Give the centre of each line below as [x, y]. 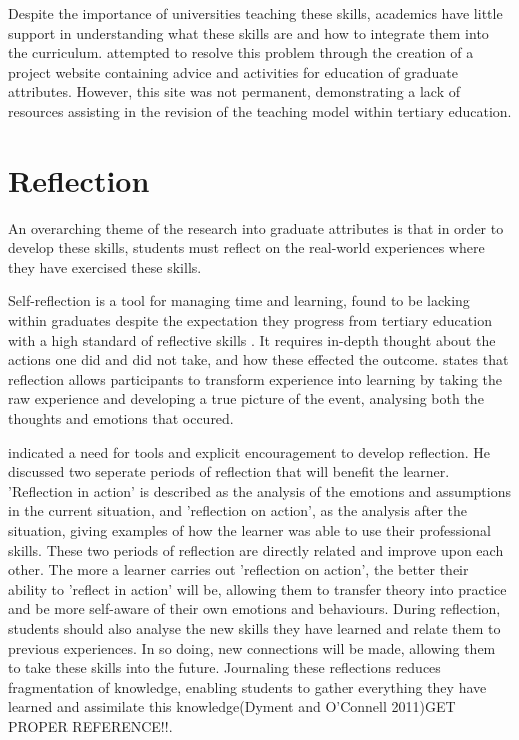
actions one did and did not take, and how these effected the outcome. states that [258, 359]
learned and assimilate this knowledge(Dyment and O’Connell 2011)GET [232, 706]
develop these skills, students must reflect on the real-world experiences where [246, 247]
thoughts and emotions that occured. [121, 418]
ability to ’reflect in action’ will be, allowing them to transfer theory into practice [257, 588]
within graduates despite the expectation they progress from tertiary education [250, 320]
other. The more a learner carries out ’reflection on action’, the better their [238, 569]
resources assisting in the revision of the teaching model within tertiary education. [260, 110]
